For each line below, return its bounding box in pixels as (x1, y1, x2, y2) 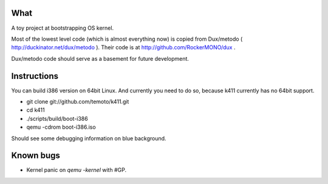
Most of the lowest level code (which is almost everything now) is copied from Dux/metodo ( (11, 35, 243, 43)
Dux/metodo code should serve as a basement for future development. (11, 55, 190, 62)
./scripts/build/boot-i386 (26, 115, 88, 122)
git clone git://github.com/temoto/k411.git (26, 98, 129, 105)
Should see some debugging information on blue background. (11, 134, 166, 142)
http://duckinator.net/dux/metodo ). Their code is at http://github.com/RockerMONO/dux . (11, 44, 236, 51)
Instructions (11, 70, 59, 81)
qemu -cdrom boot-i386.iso (26, 123, 97, 131)
